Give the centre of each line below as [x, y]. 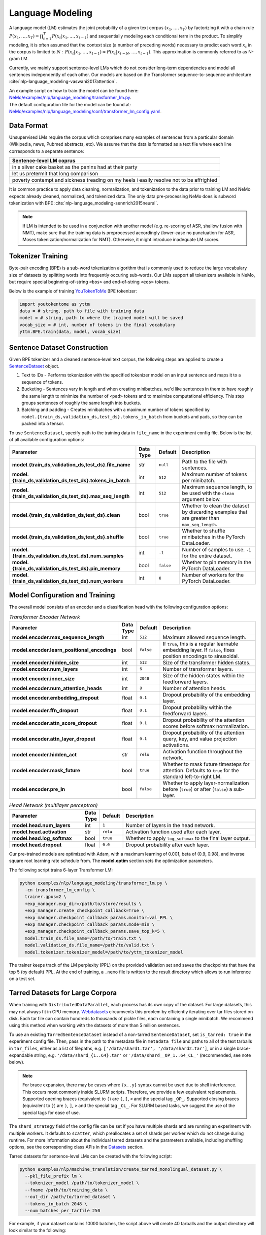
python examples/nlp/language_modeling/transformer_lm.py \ [94, 883]
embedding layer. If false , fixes [199, 650]
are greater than [200, 518]
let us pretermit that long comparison [55, 174]
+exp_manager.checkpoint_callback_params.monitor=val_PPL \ [99, 917]
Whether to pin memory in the [216, 562]
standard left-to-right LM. [192, 777]
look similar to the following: [38, 1231]
